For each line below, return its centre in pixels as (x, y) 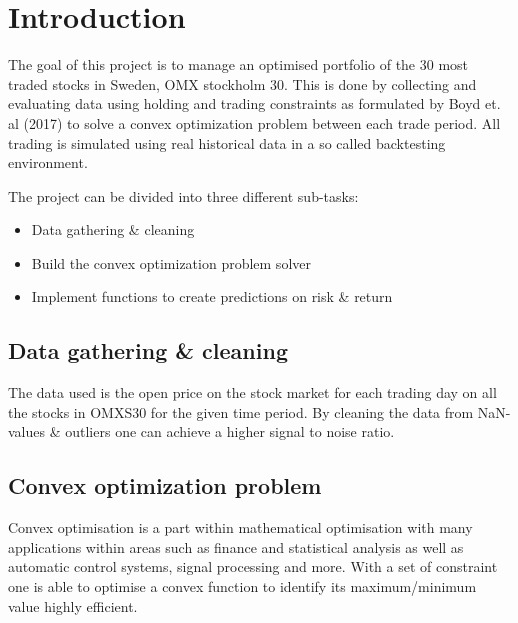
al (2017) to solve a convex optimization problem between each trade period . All (254, 122)
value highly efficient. (73, 605)
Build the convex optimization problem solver (171, 262)
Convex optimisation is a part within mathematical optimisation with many (240, 527)
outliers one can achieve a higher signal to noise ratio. (230, 431)
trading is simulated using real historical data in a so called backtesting (227, 142)
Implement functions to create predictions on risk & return (212, 296)
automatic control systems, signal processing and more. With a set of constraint (253, 566)
